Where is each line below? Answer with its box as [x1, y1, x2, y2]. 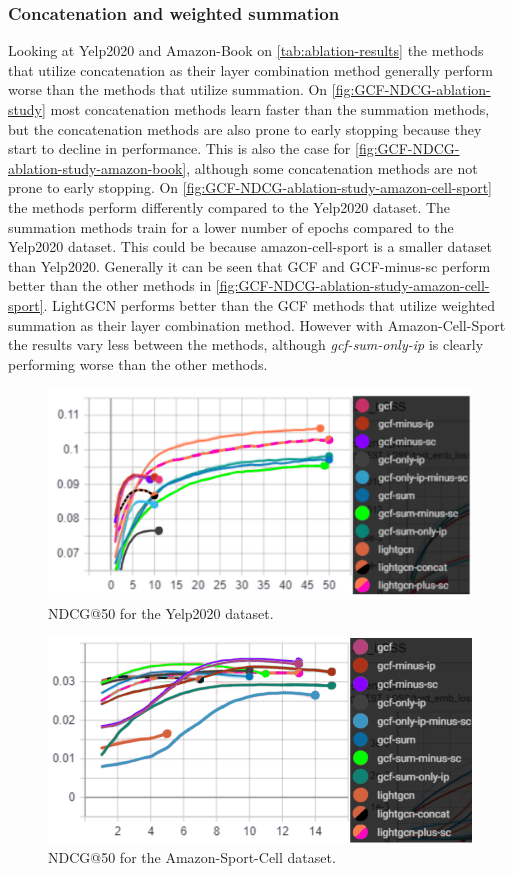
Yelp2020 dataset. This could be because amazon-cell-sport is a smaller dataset [8, 236, 492, 257]
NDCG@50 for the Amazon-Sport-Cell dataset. [48, 846, 336, 867]
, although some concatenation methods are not [186, 157, 478, 178]
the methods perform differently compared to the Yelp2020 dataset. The [8, 196, 451, 217]
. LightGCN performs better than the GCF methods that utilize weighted [43, 294, 496, 315]
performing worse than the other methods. [8, 353, 268, 374]
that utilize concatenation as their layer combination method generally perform [8, 59, 493, 80]
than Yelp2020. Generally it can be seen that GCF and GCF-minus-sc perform [8, 255, 491, 276]
